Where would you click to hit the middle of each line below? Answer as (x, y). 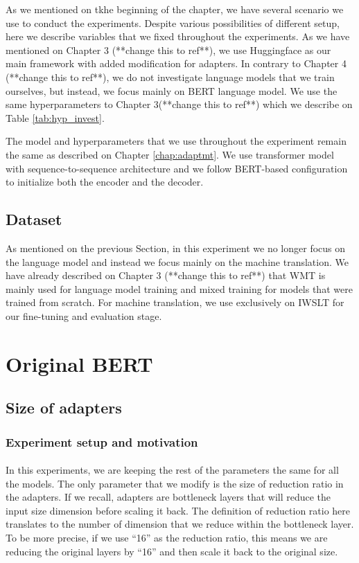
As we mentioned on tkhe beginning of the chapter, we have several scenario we (175, 9)
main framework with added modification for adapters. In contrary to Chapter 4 (176, 63)
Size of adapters (64, 408)
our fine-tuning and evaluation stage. (84, 315)
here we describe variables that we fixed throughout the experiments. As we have (178, 36)
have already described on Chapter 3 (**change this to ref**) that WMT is (166, 275)
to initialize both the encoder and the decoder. (105, 182)
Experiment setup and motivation (102, 441)
